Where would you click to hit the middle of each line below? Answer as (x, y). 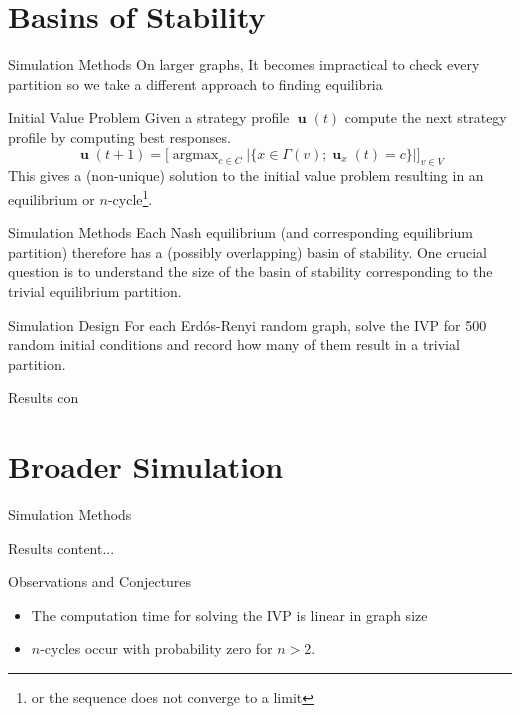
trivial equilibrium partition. (95, 290)
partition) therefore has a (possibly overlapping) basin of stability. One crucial (247, 251)
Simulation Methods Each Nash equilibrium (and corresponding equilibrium (241, 232)
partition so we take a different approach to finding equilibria (195, 83)
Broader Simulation (146, 466)
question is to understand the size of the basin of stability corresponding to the (250, 271)
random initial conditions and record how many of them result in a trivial (234, 344)
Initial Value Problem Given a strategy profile (149, 117)
